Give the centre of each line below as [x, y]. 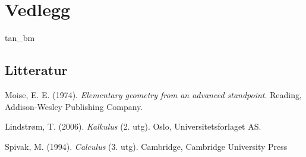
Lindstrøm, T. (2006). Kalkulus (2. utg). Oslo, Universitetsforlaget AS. [133, 126]
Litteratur [36, 70]
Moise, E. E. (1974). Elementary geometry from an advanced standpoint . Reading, [153, 94]
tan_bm [20, 38]
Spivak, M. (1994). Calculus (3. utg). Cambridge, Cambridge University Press [146, 146]
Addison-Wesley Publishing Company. [74, 106]
